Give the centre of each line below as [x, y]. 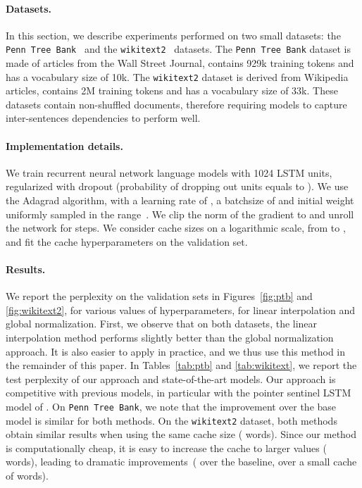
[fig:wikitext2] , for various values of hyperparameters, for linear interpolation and [181, 309]
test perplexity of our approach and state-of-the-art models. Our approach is [171, 378]
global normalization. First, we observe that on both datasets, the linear [162, 324]
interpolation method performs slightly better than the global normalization [170, 338]
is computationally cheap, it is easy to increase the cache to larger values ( [166, 448]
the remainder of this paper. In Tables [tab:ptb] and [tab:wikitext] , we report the [181, 365]
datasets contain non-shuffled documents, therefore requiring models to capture [176, 104]
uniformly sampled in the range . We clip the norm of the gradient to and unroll [180, 214]
